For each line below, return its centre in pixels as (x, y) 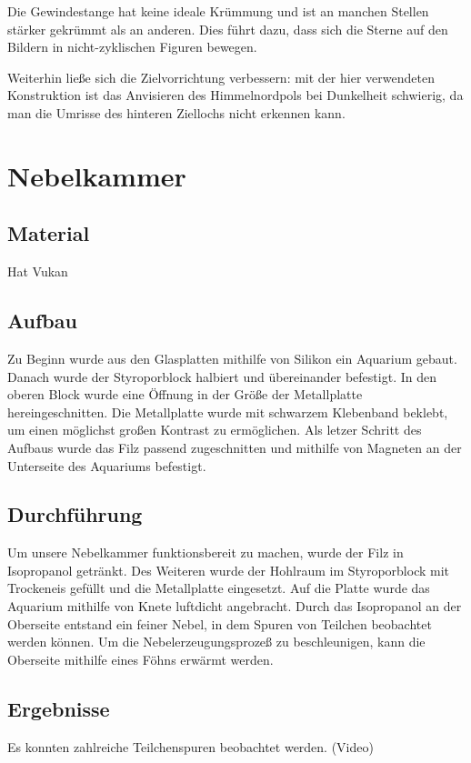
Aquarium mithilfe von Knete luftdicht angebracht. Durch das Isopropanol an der (235, 606)
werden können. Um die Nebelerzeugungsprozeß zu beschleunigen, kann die (216, 642)
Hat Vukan (38, 271)
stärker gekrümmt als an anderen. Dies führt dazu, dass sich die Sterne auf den (228, 29)
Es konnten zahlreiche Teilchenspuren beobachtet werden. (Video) (190, 746)
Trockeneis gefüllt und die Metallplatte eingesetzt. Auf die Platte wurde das (219, 588)
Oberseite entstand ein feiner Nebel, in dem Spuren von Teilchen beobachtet (220, 623)
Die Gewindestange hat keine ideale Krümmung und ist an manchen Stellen (218, 11)
